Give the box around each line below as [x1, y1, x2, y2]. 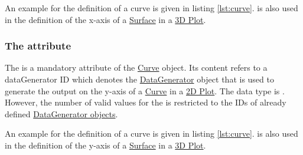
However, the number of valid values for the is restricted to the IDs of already [5, 96, 286, 108]
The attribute [5, 38, 71, 53]
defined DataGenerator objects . [5, 107, 118, 120]
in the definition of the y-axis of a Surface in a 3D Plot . [5, 138, 206, 151]
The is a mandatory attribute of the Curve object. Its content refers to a [5, 61, 268, 74]
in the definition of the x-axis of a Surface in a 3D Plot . [5, 13, 206, 25]
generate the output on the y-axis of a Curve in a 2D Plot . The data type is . [5, 84, 285, 97]
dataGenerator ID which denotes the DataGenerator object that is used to [5, 73, 274, 85]
